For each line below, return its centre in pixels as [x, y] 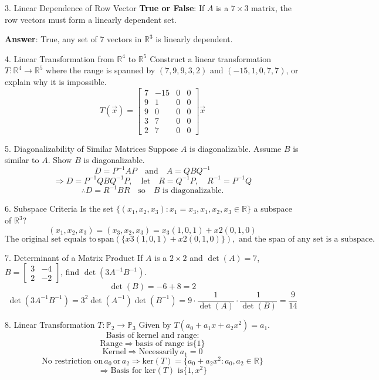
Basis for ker [133, 370]
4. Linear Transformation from [60, 58]
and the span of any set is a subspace [306, 239]
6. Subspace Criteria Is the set [59, 208]
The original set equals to [51, 239]
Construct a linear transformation [210, 58]
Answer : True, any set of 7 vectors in [73, 39]
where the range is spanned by [101, 70]
